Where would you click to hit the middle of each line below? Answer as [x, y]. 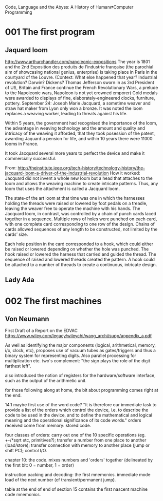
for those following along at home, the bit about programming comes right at [82, 390]
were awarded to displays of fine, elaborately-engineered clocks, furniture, [80, 98]
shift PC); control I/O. [26, 451]
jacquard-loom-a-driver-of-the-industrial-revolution [57, 173]
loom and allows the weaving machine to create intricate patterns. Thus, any [81, 183]
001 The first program [50, 32]
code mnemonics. [23, 495]
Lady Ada [20, 280]
